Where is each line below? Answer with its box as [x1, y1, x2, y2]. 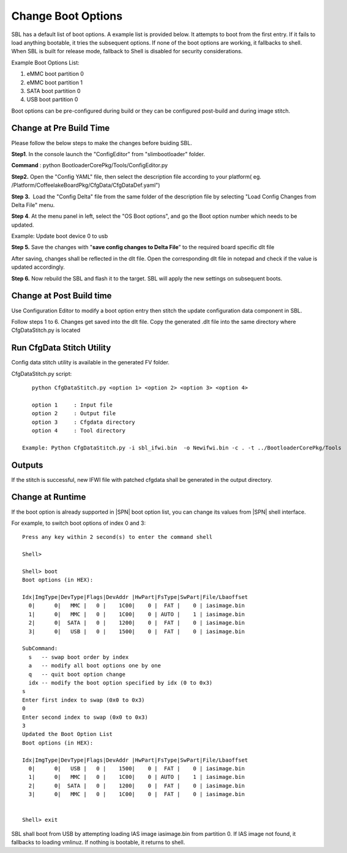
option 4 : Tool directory [31, 427, 125, 434]
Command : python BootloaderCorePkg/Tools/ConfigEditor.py [11, 162, 168, 169]
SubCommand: [22, 645, 58, 652]
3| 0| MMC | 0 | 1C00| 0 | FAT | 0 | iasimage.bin [28, 791, 245, 798]
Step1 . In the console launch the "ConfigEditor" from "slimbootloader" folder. [11, 150, 205, 157]
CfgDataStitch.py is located [11, 326, 81, 334]
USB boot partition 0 [26, 96, 78, 103]
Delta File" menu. [11, 201, 55, 208]
